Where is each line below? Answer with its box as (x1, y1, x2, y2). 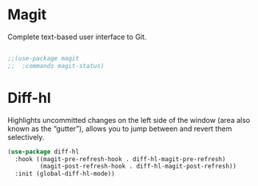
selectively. (7, 132, 45, 141)
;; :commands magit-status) (7, 61, 105, 69)
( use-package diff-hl (7, 148, 80, 156)
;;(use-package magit (7, 54, 80, 62)
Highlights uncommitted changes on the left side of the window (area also (7, 115, 251, 125)
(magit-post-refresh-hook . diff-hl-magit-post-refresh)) (39, 162, 237, 171)
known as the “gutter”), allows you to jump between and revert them (7, 124, 232, 133)
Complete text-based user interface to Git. (7, 32, 147, 42)
